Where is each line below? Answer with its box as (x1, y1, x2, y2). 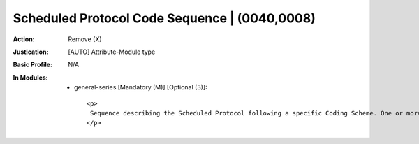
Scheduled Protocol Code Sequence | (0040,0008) (13, 10, 316, 26)
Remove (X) (68, 35, 102, 43)
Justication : (13, 48, 49, 56)
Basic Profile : (13, 60, 52, 69)
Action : (13, 35, 35, 43)
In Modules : (13, 73, 48, 82)
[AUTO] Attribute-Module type (68, 48, 156, 56)
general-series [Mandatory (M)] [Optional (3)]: (74, 83, 207, 92)
